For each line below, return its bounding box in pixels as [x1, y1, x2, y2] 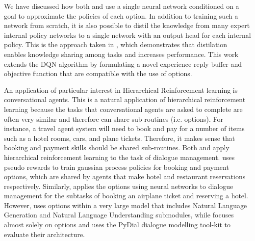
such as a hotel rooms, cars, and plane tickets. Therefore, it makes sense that [4, 133, 235, 143]
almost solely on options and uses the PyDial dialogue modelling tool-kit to [4, 219, 231, 230]
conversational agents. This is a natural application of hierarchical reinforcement [4, 94, 246, 105]
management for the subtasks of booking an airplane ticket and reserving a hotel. [4, 190, 248, 201]
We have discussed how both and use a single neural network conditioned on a [4, 1, 239, 11]
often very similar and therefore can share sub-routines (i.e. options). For [4, 113, 223, 124]
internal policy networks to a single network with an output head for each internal [4, 29, 251, 40]
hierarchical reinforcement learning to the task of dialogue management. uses [4, 152, 235, 162]
